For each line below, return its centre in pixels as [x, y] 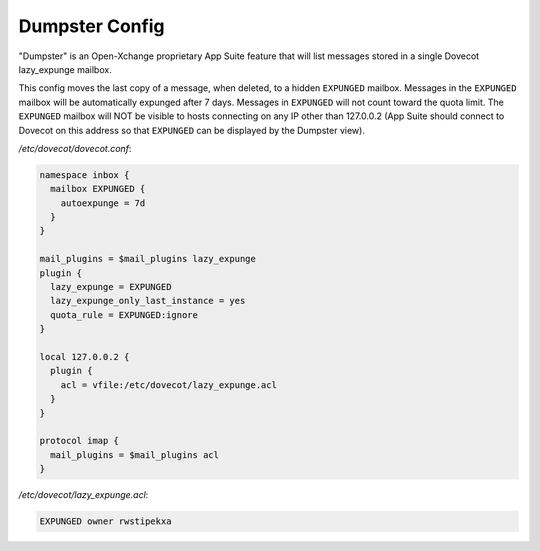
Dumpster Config [91, 26]
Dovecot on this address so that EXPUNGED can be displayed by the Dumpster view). [191, 130]
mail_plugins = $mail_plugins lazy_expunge [148, 259]
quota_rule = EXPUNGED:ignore [124, 314]
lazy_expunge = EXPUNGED [111, 286]
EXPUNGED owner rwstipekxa [105, 521]
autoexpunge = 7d [103, 203]
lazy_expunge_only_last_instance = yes [148, 301]
